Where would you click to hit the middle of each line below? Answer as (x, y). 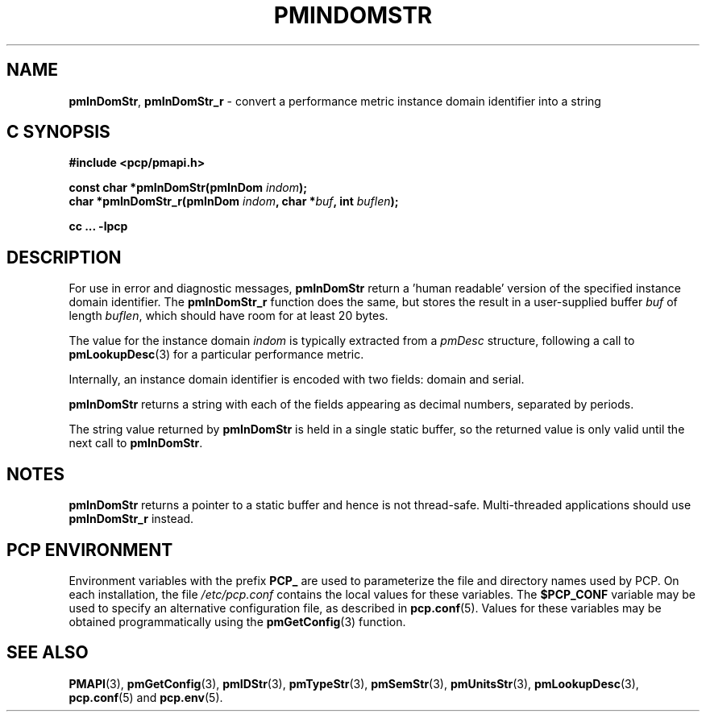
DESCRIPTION (64, 257)
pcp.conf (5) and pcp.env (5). (146, 697)
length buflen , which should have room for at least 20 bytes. (228, 316)
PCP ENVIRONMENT (90, 550)
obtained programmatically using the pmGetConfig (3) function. (237, 621)
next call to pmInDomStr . (136, 443)
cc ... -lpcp (98, 226)
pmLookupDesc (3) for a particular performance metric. (216, 355)
